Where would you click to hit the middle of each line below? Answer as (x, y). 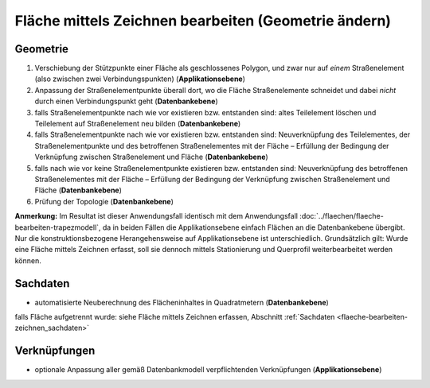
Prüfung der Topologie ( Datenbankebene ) (104, 201)
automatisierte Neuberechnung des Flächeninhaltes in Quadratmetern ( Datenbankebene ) (182, 302)
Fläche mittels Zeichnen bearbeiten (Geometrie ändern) (203, 21)
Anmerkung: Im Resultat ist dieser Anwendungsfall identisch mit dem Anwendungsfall (156, 216)
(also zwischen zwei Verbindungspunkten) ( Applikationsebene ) (140, 79)
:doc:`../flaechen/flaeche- (342, 216)
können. (28, 260)
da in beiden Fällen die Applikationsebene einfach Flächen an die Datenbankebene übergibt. (254, 227)
